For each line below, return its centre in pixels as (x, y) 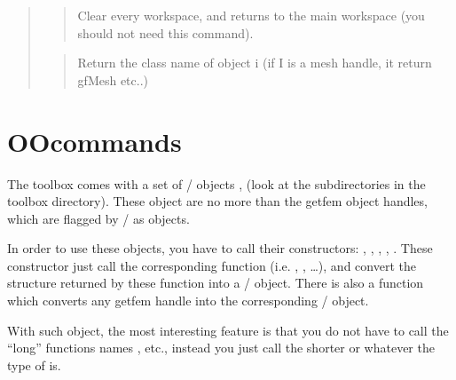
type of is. (34, 364)
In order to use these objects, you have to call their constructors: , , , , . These (220, 248)
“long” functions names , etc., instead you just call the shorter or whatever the (221, 348)
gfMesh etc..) (113, 79)
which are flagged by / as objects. (98, 218)
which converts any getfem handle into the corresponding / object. (188, 301)
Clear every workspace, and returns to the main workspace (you (251, 15)
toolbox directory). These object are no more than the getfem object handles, (217, 201)
